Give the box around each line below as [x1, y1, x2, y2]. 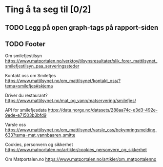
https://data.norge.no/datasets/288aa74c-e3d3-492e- [48, 107, 158, 113]
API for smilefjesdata [5, 107, 47, 113]
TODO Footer [5, 40, 45, 48]
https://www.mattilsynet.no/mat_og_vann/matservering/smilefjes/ [5, 98, 137, 104]
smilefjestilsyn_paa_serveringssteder [5, 63, 80, 69]
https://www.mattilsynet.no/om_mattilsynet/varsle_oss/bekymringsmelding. [5, 127, 157, 133]
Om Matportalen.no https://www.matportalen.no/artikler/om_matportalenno [5, 156, 157, 162]
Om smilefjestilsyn [5, 53, 42, 59]
